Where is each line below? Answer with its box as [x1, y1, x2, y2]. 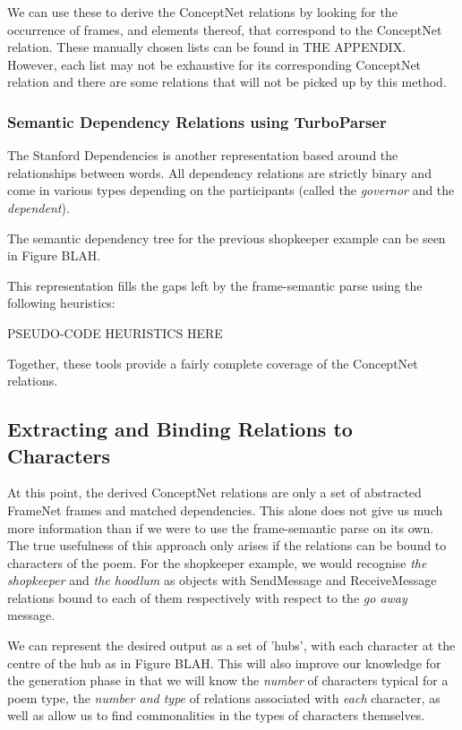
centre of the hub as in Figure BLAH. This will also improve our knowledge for [7, 653, 441, 672]
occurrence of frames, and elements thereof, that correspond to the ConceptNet [7, 20, 442, 38]
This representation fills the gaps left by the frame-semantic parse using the [7, 276, 423, 294]
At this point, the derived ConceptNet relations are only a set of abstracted [7, 483, 422, 502]
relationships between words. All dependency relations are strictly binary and [7, 163, 432, 182]
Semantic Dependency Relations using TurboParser [7, 110, 387, 132]
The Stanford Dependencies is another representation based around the [7, 146, 398, 165]
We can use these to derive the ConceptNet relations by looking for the [7, 3, 398, 21]
